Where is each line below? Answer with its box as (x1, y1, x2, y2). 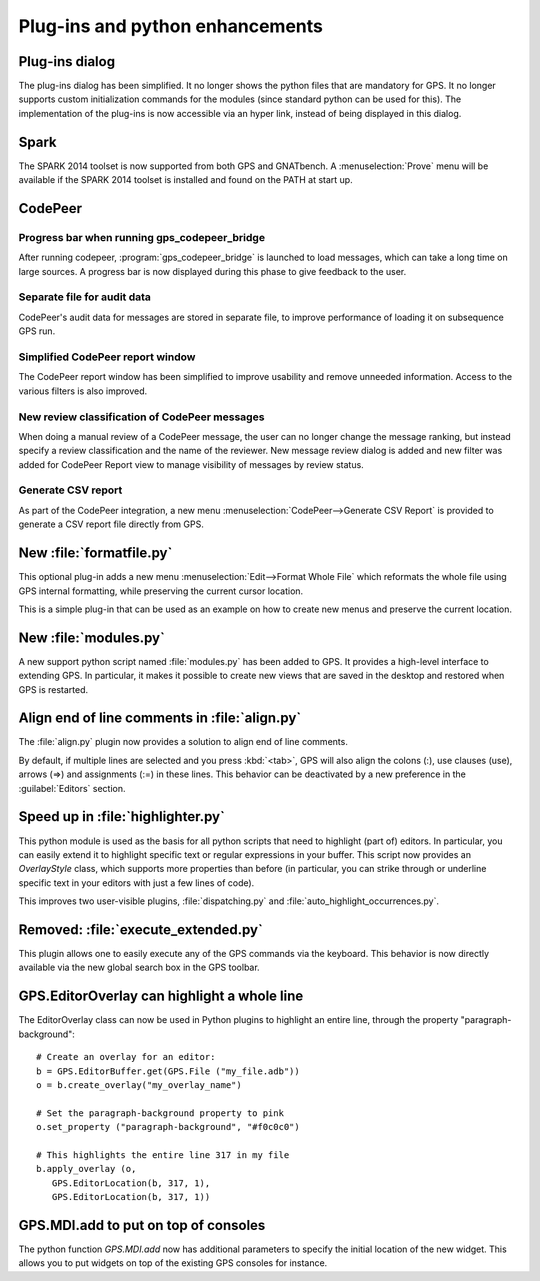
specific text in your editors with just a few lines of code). (18, 876, 255, 889)
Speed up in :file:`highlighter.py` (18, 808, 225, 825)
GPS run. (18, 325, 56, 337)
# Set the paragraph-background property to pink (36, 1107, 285, 1119)
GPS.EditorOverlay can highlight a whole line (18, 988, 304, 1005)
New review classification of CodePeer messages (18, 410, 265, 424)
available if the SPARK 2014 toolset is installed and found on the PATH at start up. (18, 174, 354, 186)
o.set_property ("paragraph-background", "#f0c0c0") (36, 1121, 300, 1133)
